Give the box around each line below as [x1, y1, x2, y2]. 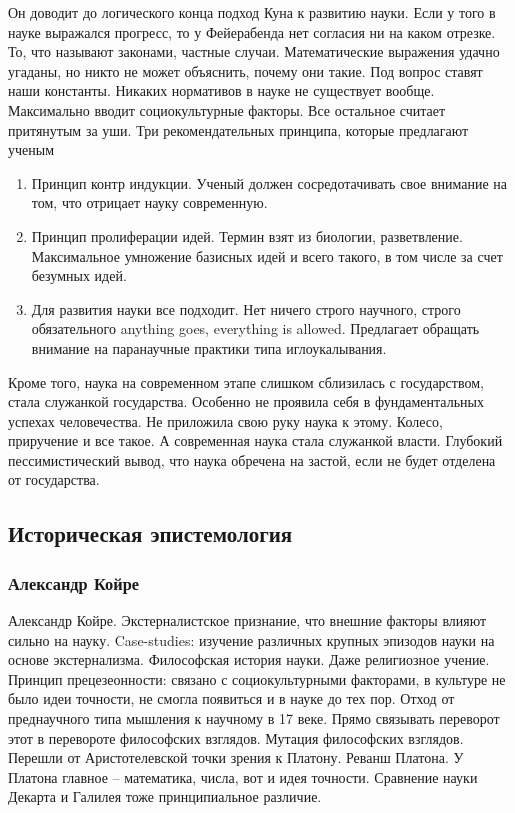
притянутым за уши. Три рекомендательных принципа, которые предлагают [8, 119, 469, 140]
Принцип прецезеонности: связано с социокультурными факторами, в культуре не [8, 668, 506, 689]
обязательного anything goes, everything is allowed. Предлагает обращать [31, 318, 480, 339]
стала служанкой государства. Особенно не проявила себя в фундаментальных [8, 391, 484, 412]
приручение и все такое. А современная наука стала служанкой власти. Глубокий [8, 430, 503, 451]
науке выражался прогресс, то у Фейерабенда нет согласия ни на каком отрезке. [8, 21, 496, 42]
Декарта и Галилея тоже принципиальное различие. [8, 786, 322, 807]
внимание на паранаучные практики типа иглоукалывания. [31, 337, 387, 358]
